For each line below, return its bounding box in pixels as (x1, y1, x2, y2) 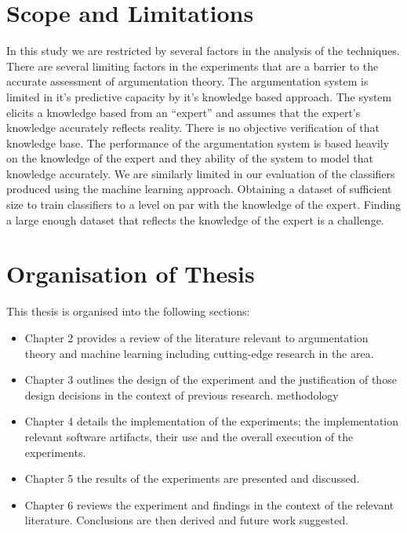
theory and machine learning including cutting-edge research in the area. (24, 345, 374, 361)
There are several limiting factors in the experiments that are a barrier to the (6, 57, 379, 74)
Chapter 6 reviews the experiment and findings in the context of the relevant (24, 496, 394, 513)
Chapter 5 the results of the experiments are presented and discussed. (24, 470, 360, 487)
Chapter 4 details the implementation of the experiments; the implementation (24, 413, 399, 429)
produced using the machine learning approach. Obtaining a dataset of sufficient (6, 181, 392, 197)
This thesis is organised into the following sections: (6, 303, 250, 319)
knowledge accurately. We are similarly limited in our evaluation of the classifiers (6, 165, 395, 181)
